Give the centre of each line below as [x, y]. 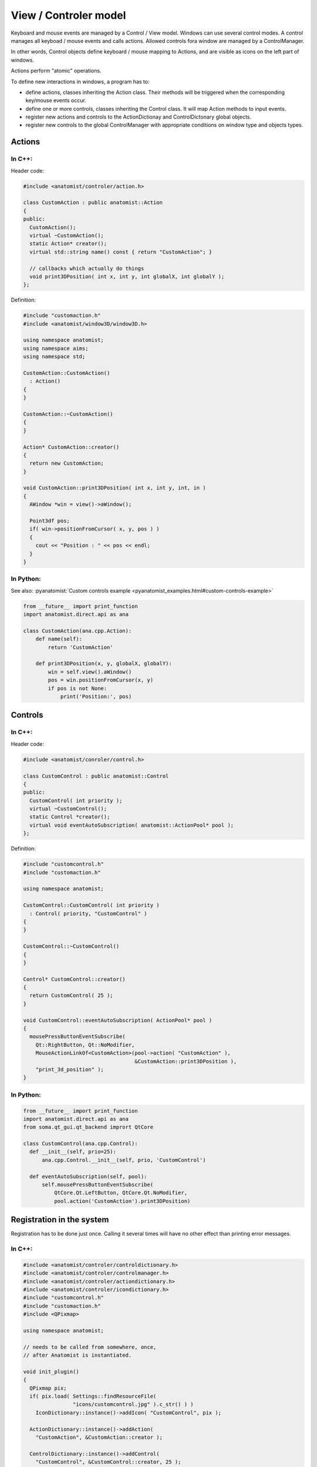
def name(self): [59, 639]
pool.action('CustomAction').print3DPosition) [122, 1201]
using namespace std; [54, 357]
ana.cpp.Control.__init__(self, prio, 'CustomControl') [124, 1160]
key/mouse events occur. [56, 100]
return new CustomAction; [67, 463]
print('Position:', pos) [96, 696]
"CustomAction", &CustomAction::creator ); [99, 1437]
